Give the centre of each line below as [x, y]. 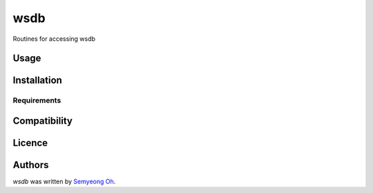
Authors [31, 165]
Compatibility [42, 121]
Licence [30, 143]
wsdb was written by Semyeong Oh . [64, 182]
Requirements [37, 100]
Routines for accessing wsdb [54, 39]
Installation [37, 81]
